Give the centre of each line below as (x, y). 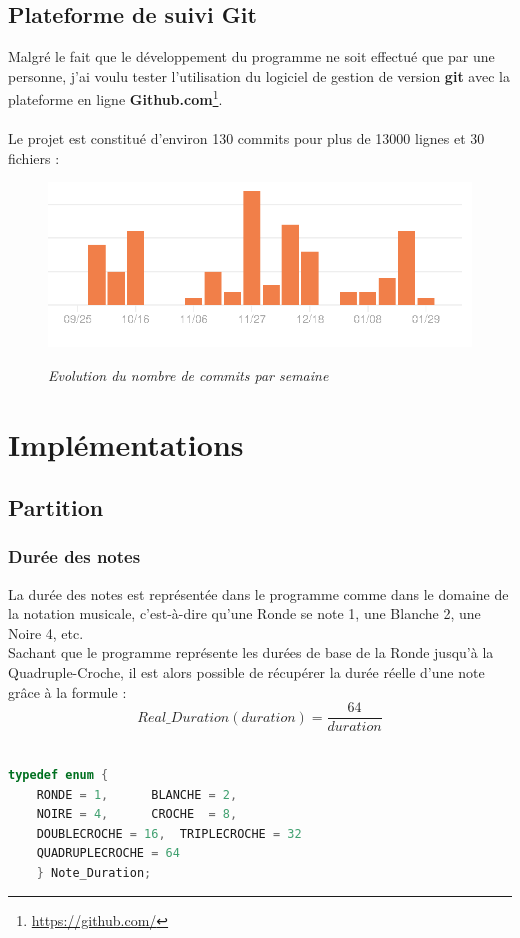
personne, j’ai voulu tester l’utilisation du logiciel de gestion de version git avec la (259, 75)
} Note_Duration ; (94, 872)
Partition (56, 507)
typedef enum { (58, 774)
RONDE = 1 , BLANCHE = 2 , (137, 794)
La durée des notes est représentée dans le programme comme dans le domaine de (258, 593)
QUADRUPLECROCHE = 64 (108, 853)
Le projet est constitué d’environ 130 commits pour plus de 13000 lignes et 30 (246, 138)
